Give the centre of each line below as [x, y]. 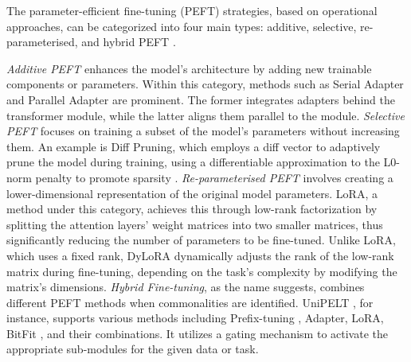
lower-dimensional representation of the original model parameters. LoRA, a [192, 193]
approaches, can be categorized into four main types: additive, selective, [182, 26]
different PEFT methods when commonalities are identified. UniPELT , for [190, 302]
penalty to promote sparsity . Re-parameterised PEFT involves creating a [214, 177]
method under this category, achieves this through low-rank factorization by [192, 209]
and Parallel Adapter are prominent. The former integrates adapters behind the [201, 99]
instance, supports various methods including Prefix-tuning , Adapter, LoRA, [195, 318]
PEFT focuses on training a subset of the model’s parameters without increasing [203, 131]
